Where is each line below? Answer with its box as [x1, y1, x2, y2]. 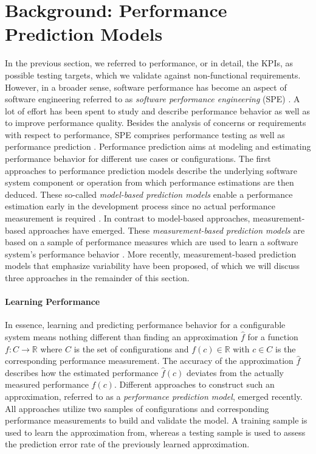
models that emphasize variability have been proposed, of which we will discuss [5, 259, 300, 272]
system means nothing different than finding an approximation [5, 330, 238, 343]
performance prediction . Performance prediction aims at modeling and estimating [5, 140, 311, 153]
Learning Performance [5, 295, 100, 308]
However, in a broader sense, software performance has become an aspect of [5, 80, 287, 93]
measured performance [5, 378, 89, 391]
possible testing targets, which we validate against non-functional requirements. [5, 68, 301, 81]
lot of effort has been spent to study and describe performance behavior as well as [5, 104, 310, 117]
